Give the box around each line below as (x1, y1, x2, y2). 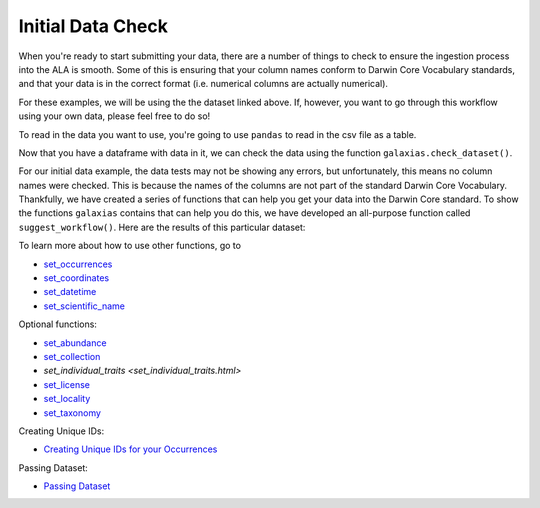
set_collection (43, 350, 101, 362)
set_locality (43, 393, 91, 405)
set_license (43, 378, 90, 390)
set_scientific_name (43, 300, 125, 312)
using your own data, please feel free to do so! (18, 110, 211, 122)
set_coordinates (43, 272, 110, 284)
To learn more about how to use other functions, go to (18, 240, 242, 252)
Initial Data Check (18, 15, 169, 37)
